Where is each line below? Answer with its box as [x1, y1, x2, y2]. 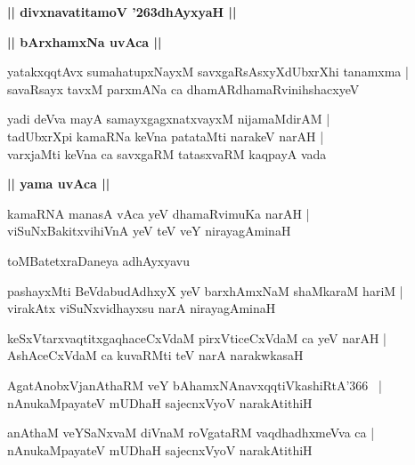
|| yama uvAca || [7, 174, 110, 193]
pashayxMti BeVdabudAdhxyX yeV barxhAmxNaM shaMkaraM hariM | [7, 281, 403, 300]
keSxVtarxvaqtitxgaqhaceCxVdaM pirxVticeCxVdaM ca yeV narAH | [7, 328, 387, 347]
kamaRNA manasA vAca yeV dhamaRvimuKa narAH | [7, 204, 310, 222]
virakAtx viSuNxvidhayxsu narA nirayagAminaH [7, 299, 276, 317]
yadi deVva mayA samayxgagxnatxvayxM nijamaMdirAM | [7, 109, 330, 128]
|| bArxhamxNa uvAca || [7, 32, 162, 51]
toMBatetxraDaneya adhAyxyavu [7, 251, 191, 269]
